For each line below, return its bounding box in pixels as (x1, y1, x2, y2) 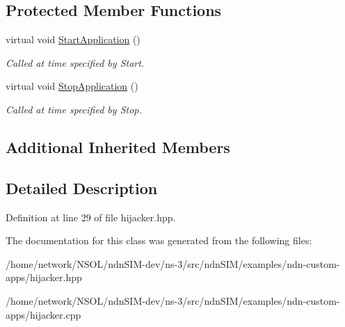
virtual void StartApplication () (6, 32, 141, 47)
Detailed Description (6, 177, 158, 198)
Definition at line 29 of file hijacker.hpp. (6, 209, 176, 224)
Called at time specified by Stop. (6, 102, 142, 116)
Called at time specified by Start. (6, 55, 145, 70)
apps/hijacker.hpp (6, 270, 82, 285)
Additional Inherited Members (6, 136, 230, 157)
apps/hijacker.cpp (6, 307, 81, 321)
